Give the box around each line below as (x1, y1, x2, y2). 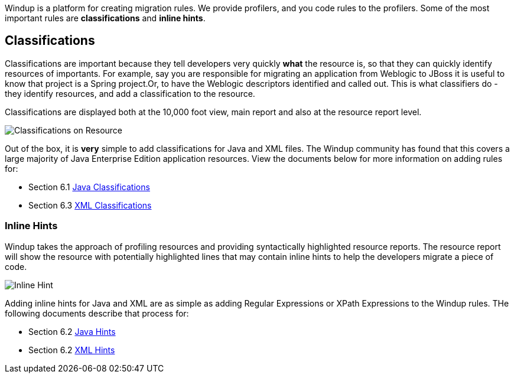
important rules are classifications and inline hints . (5, 13, 206, 23)
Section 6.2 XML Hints (28, 344, 115, 355)
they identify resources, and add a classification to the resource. (5, 88, 255, 99)
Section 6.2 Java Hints (28, 326, 116, 337)
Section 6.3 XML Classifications (28, 200, 152, 210)
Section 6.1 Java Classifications (28, 181, 150, 192)
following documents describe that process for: (5, 308, 189, 318)
